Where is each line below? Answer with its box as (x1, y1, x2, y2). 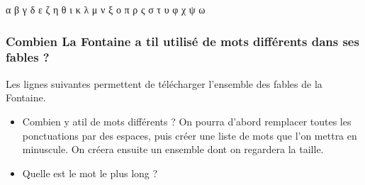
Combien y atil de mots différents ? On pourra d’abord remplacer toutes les (22, 113, 352, 128)
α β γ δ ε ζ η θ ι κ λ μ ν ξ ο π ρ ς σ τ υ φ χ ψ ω (6, 2, 206, 16)
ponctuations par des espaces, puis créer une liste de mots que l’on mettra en (22, 128, 357, 142)
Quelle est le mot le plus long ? (22, 165, 158, 180)
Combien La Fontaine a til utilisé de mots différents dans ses (6, 32, 359, 50)
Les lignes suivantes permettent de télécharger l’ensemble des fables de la (6, 76, 322, 91)
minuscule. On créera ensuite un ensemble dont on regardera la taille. (22, 142, 324, 157)
